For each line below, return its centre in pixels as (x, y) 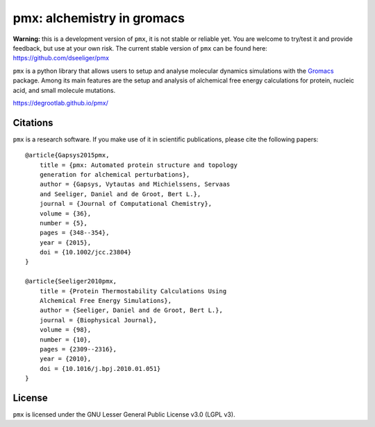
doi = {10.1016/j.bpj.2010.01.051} (100, 368)
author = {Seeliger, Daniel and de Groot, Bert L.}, (131, 311)
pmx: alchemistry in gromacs (99, 18)
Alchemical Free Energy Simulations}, (106, 301)
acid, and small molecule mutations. (64, 90)
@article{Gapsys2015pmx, (67, 155)
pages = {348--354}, (74, 233)
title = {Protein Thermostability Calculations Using (133, 291)
